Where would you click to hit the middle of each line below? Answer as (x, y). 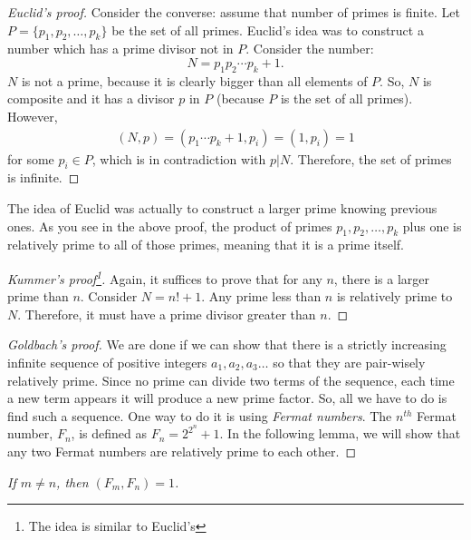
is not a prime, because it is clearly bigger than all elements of (194, 80)
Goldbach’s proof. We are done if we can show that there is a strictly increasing (227, 344)
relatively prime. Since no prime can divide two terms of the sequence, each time (231, 380)
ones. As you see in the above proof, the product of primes (170, 226)
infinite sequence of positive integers (107, 362)
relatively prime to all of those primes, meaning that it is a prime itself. (206, 245)
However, (33, 116)
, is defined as (109, 433)
